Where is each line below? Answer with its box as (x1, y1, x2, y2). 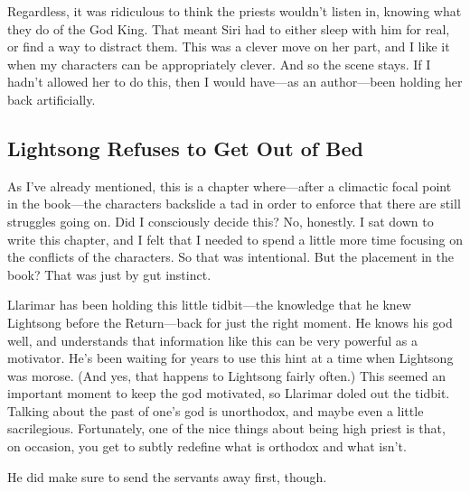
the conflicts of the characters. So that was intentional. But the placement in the (7, 247, 454, 266)
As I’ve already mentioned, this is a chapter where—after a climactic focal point (7, 176, 452, 195)
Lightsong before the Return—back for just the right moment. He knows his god (7, 312, 453, 331)
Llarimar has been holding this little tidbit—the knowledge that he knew (7, 295, 411, 314)
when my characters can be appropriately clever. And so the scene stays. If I (7, 54, 431, 73)
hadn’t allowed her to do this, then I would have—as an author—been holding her (7, 72, 463, 91)
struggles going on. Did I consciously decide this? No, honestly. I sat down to (7, 211, 434, 230)
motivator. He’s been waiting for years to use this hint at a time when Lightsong (7, 348, 454, 367)
